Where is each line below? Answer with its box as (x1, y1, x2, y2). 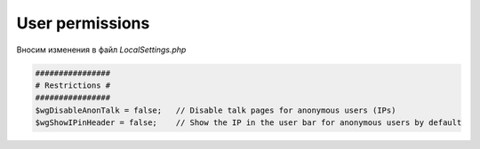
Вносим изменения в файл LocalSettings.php (16, 44, 187, 55)
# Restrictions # (35, 80, 111, 90)
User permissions (16, 13, 150, 33)
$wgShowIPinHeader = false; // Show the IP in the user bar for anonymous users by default (35, 118, 462, 128)
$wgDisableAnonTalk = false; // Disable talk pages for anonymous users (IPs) (35, 105, 396, 115)
